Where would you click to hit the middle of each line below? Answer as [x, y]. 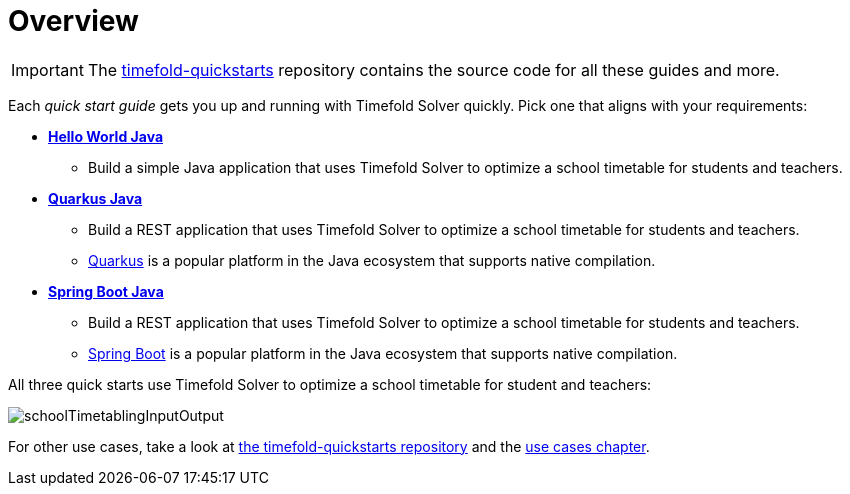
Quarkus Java [95, 198]
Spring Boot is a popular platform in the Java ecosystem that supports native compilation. [383, 353]
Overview [73, 21]
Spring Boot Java [106, 291]
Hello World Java [106, 136]
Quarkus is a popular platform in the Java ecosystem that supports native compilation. [372, 260]
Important [47, 69]
